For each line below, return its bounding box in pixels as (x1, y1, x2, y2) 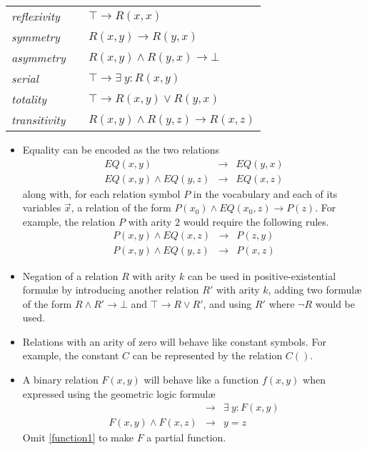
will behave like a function (144, 372, 259, 387)
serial (11, 70, 39, 86)
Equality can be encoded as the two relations (22, 142, 220, 156)
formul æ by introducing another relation (22, 282, 199, 297)
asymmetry (11, 49, 66, 66)
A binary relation (22, 372, 99, 387)
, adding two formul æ (268, 282, 362, 297)
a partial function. (146, 430, 226, 445)
